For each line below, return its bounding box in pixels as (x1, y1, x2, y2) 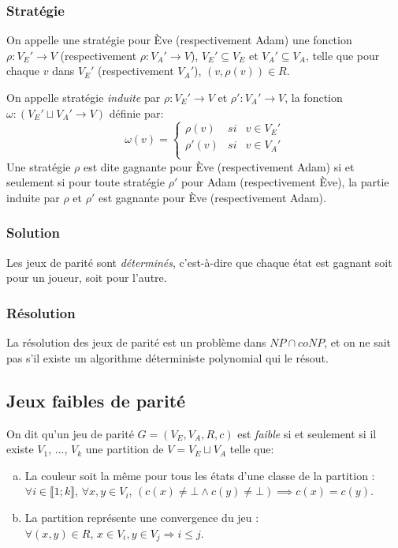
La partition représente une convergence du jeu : (24, 509, 259, 525)
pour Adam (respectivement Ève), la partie (180, 174, 389, 190)
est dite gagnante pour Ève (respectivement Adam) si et (83, 158, 355, 175)
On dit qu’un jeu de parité (6, 425, 134, 441)
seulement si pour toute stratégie (6, 174, 165, 190)
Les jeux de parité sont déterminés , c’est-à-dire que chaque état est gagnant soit (6, 253, 392, 270)
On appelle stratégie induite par (6, 89, 161, 105)
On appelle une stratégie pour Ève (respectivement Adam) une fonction (6, 32, 352, 48)
